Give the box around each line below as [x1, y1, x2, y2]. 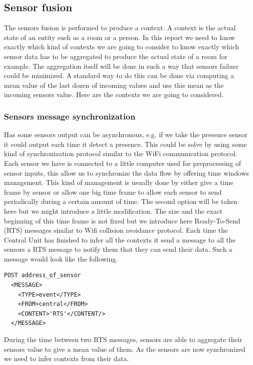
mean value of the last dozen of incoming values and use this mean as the [4, 80, 224, 90]
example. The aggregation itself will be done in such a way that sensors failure [4, 61, 239, 71]
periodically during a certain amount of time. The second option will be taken [4, 196, 237, 206]
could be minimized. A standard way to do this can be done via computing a [4, 70, 234, 81]
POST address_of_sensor [4, 272, 81, 279]
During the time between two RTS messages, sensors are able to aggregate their [4, 334, 243, 345]
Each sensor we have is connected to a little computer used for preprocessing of [4, 158, 241, 168]
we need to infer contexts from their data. [4, 353, 129, 364]
